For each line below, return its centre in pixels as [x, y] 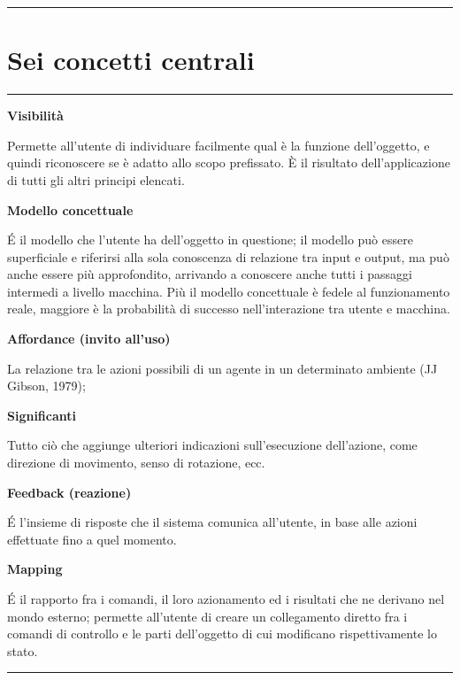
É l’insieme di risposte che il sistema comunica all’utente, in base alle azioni [212, 522]
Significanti [42, 415]
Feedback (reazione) [69, 492]
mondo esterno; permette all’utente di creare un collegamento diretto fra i [207, 616]
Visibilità [35, 116]
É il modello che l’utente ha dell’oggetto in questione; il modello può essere [210, 240]
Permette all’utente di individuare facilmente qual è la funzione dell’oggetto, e [218, 145]
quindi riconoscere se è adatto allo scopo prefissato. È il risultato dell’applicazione [229, 162]
